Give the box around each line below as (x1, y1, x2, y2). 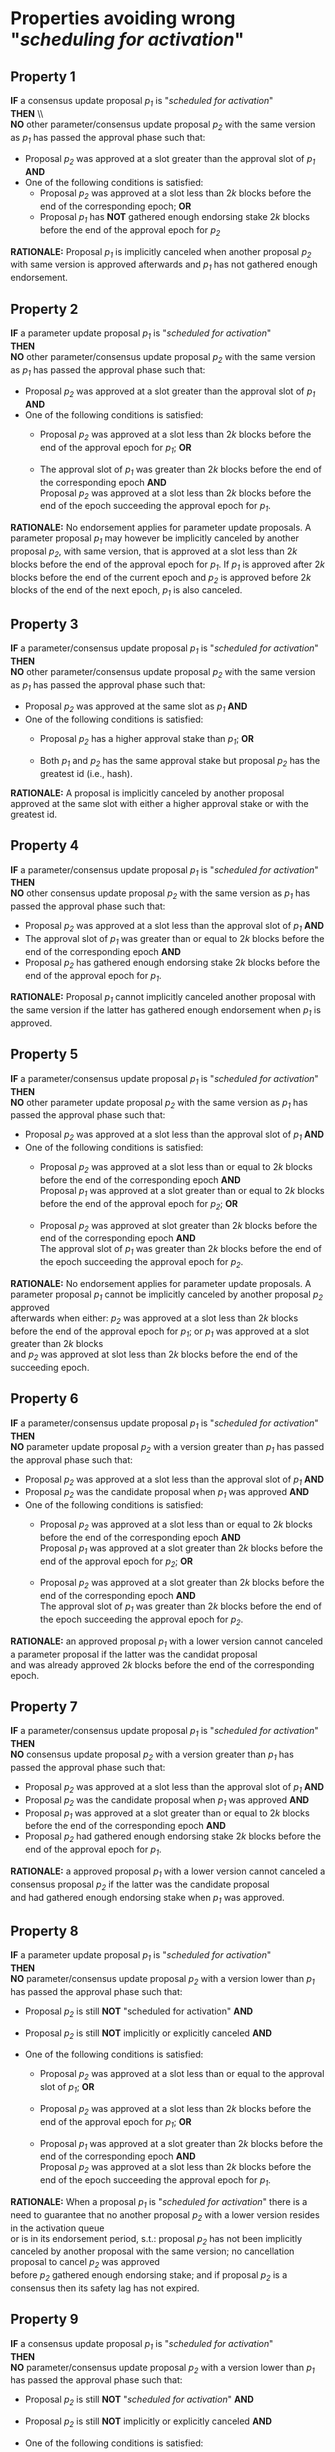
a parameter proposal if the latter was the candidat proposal (10, 1648, 258, 1660)
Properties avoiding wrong (10, 7, 236, 30)
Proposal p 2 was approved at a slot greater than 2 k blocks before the (39, 1577, 325, 1591)
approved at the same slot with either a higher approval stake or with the (10, 797, 309, 809)
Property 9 (10, 2311, 79, 2328)
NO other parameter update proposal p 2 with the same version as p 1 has (10, 1096, 308, 1111)
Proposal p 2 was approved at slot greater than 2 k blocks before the (39, 1219, 318, 1234)
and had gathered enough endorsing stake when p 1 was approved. (10, 1891, 285, 1906)
